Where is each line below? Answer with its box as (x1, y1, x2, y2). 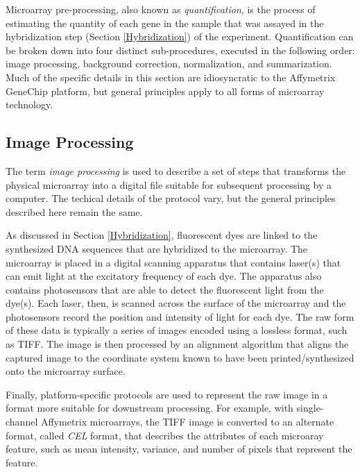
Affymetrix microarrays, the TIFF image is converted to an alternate (40, 414, 334, 429)
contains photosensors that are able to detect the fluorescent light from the (6, 282, 324, 296)
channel (6, 414, 38, 429)
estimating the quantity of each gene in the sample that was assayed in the (6, 15, 324, 30)
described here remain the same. (6, 204, 143, 219)
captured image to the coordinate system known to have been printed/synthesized (6, 350, 354, 364)
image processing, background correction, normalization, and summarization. (6, 56, 332, 71)
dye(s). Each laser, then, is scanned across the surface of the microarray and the (6, 296, 346, 310)
